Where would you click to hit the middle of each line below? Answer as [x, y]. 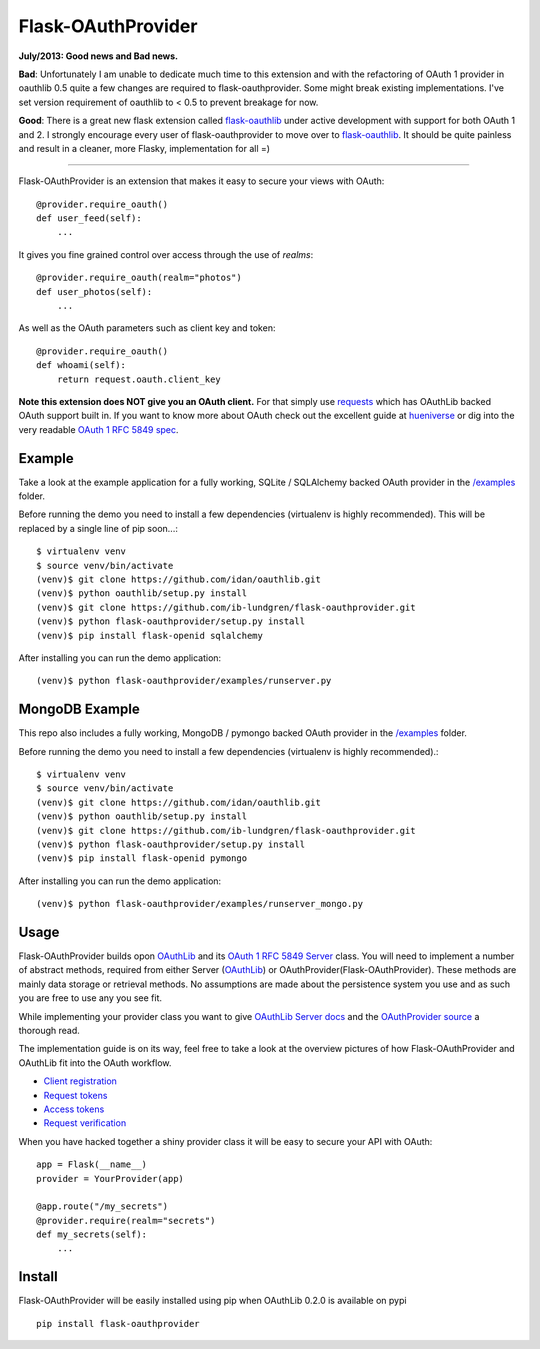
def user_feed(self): [89, 218]
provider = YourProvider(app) [110, 1178]
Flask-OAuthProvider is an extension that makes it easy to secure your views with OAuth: [201, 181]
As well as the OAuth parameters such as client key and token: [147, 328]
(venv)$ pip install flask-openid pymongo [142, 858]
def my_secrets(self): [92, 1234]
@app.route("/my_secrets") [102, 1206]
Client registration [80, 1081]
